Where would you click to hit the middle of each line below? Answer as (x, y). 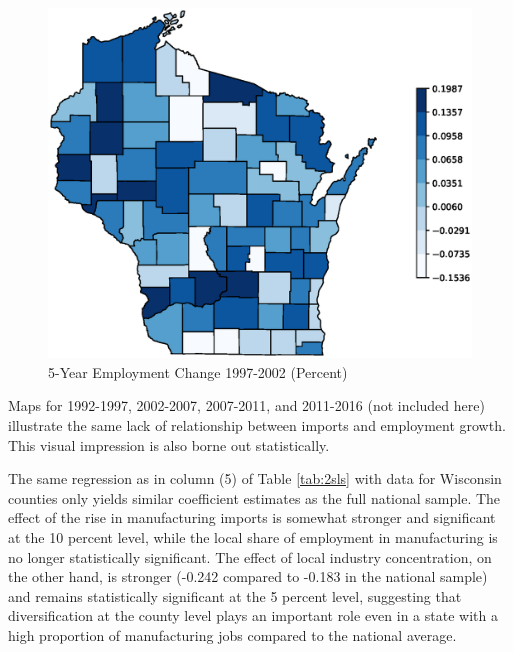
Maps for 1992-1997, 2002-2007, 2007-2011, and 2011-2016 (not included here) (246, 405)
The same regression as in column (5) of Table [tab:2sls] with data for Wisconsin (255, 478)
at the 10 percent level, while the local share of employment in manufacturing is (253, 537)
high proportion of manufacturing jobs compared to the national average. (232, 635)
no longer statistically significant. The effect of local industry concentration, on (250, 556)
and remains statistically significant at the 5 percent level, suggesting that (235, 595)
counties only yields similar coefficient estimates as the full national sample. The (254, 497)
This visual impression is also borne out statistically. (169, 444)
